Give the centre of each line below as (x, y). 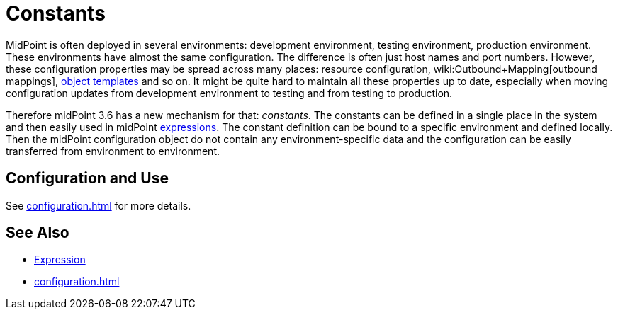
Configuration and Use (87, 178)
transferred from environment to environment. (113, 151)
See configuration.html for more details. (99, 205)
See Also (38, 233)
